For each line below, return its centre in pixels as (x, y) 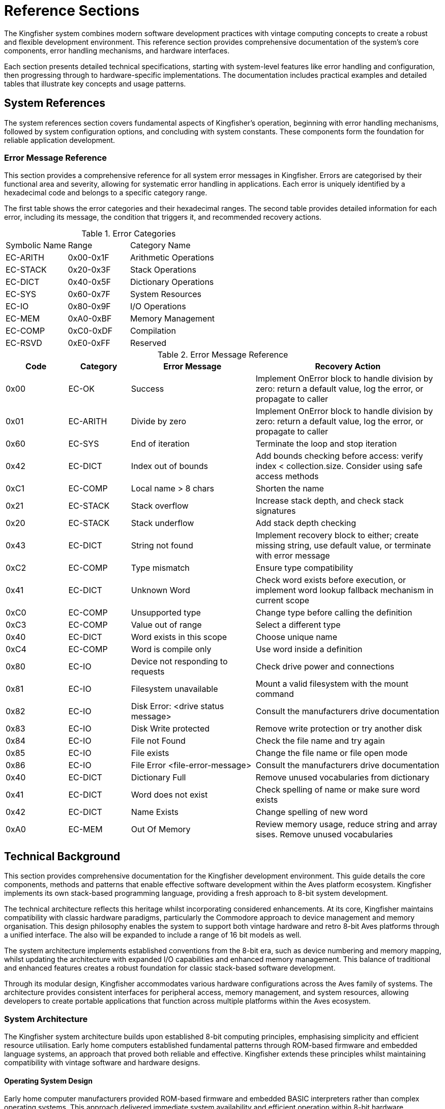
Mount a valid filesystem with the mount (332, 684)
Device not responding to (179, 662)
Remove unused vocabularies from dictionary (343, 778)
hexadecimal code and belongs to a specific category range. (106, 193)
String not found (162, 546)
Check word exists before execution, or (331, 580)
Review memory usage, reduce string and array (346, 824)
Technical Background (62, 856)
